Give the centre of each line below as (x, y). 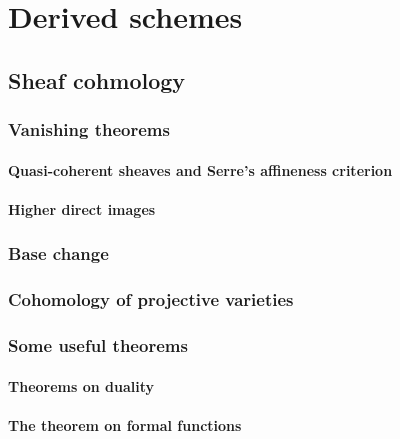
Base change (58, 253)
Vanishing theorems (89, 129)
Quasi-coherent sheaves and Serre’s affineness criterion (200, 169)
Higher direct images (82, 208)
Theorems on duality (81, 385)
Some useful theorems (98, 344)
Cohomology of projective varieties (151, 299)
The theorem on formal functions (125, 424)
